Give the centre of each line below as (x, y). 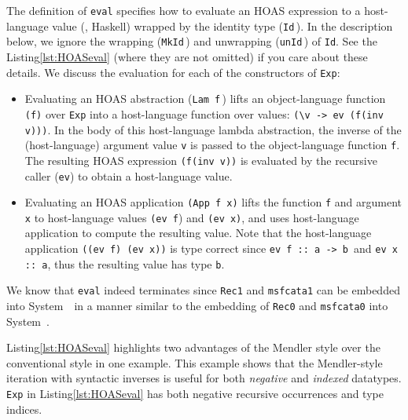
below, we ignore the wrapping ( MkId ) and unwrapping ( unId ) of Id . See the (192, 41)
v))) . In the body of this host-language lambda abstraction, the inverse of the (213, 129)
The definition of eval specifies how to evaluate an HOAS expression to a (184, 10)
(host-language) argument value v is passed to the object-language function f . (212, 145)
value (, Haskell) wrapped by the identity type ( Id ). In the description (222, 26)
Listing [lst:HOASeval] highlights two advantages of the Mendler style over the (193, 347)
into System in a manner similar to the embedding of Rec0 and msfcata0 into (197, 306)
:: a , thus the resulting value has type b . (125, 263)
